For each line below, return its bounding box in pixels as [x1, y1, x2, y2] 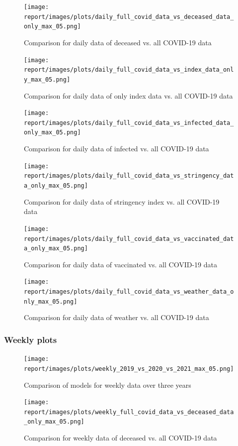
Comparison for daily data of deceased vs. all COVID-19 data [24, 37, 212, 47]
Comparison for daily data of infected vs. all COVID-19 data [24, 143, 209, 154]
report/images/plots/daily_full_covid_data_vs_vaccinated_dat [24, 235, 234, 242]
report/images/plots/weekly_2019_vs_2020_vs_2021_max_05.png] [24, 365, 234, 372]
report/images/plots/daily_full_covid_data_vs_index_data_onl [24, 66, 234, 74]
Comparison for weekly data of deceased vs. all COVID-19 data [24, 433, 217, 443]
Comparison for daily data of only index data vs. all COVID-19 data [24, 90, 233, 101]
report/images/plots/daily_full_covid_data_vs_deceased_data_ [24, 13, 234, 20]
